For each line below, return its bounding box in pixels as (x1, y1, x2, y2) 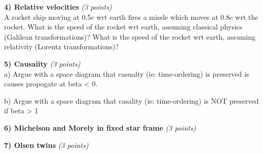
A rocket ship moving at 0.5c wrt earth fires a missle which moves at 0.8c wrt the (4, 11, 258, 22)
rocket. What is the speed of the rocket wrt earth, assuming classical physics (4, 21, 243, 32)
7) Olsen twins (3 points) (4, 139, 89, 150)
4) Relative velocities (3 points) (4, 2, 112, 12)
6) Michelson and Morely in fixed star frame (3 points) (4, 122, 196, 133)
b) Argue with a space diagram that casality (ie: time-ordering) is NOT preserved (4, 95, 259, 106)
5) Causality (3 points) (4, 58, 80, 69)
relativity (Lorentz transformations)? (4, 41, 119, 52)
